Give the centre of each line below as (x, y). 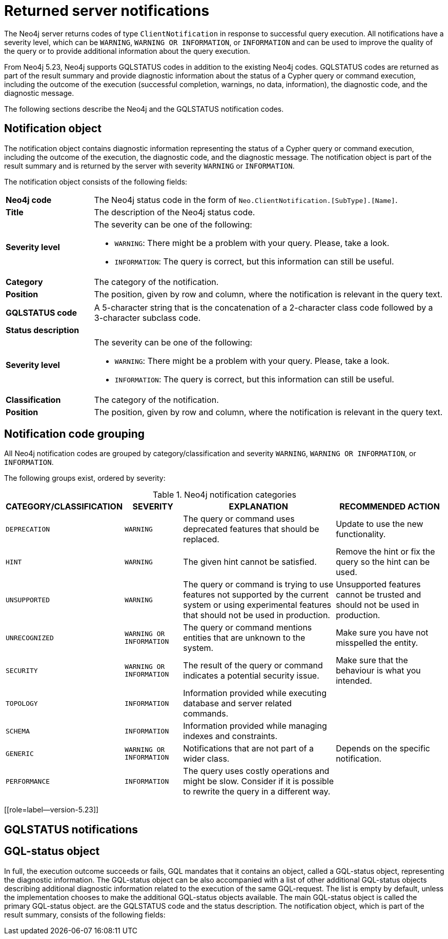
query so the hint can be (383, 562)
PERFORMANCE (28, 781)
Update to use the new (380, 524)
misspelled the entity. (377, 643)
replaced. (201, 539)
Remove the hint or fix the (385, 552)
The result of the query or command (253, 666)
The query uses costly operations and (256, 771)
